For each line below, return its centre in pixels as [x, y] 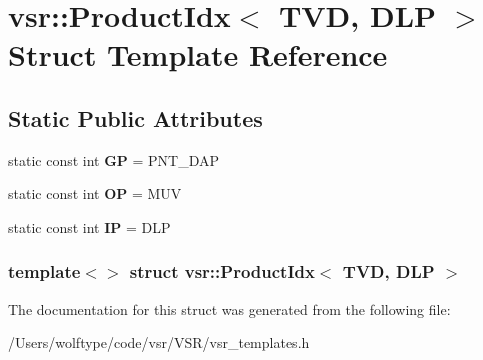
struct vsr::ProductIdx [222, 271]
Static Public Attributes [135, 117]
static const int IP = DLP [89, 226]
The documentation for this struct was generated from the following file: [229, 308]
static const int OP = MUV [95, 193]
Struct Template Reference [198, 54]
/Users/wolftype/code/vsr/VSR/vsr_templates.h [159, 342]
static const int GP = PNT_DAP [114, 159]
